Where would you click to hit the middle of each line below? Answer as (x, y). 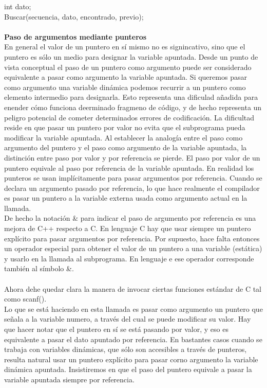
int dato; (18, 6)
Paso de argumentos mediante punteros (75, 36)
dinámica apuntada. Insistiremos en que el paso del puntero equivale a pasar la (128, 369)
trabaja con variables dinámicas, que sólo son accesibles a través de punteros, (126, 349)
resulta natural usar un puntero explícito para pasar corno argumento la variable (131, 359)
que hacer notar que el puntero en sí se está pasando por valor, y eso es (116, 329)
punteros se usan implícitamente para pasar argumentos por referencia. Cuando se (133, 178)
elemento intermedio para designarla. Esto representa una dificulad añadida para (131, 97)
